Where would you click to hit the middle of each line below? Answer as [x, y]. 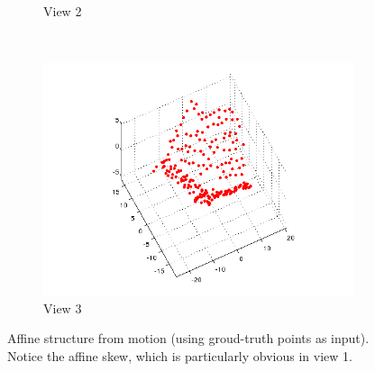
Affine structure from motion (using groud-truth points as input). [188, 338]
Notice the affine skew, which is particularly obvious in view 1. [180, 355]
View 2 [63, 11]
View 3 [63, 308]
